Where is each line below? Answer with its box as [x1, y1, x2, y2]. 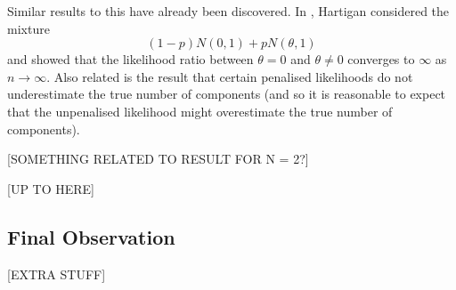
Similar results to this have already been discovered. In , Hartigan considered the [7, 2, 450, 20]
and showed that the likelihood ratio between [7, 50, 254, 68]
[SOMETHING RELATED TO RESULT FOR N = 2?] [7, 149, 309, 168]
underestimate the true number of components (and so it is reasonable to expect [7, 85, 446, 103]
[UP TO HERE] [7, 179, 95, 197]
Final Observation [7, 222, 175, 250]
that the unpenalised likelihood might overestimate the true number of [7, 101, 393, 120]
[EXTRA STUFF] [7, 264, 106, 283]
